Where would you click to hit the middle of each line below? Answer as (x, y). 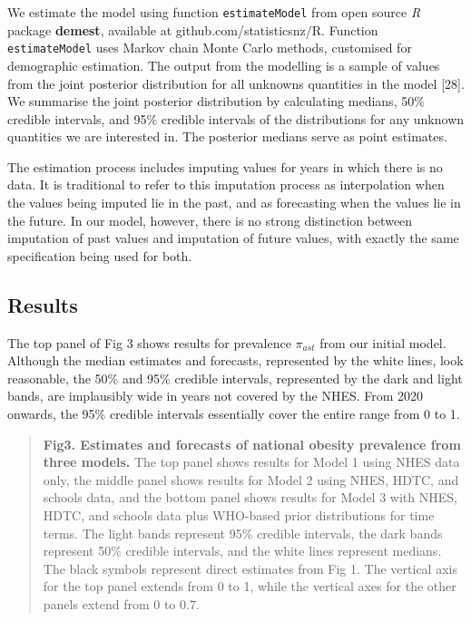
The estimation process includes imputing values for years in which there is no (225, 166)
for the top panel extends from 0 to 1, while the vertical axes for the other (250, 586)
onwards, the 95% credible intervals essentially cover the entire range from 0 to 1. (234, 414)
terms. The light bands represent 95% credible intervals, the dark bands (243, 533)
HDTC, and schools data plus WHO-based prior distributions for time (239, 514)
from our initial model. (383, 342)
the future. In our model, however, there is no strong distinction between (210, 220)
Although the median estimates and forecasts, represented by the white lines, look (235, 360)
